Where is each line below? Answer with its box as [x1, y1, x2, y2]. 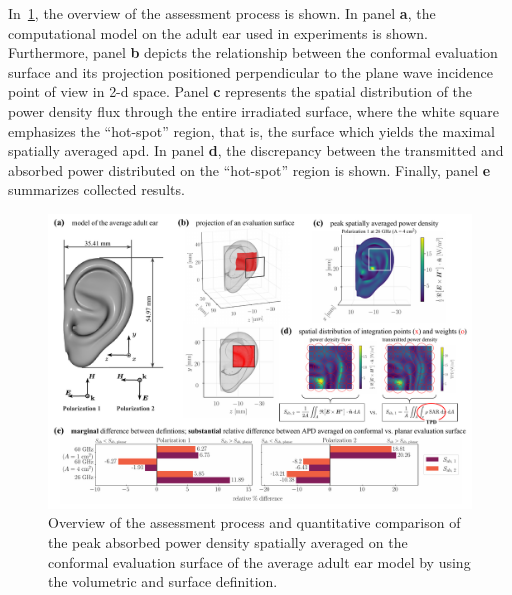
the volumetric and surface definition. [48, 571, 278, 592]
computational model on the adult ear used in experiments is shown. [8, 22, 428, 43]
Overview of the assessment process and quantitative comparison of [48, 512, 461, 533]
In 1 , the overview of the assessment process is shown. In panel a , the [8, 3, 436, 23]
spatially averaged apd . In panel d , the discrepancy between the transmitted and [8, 140, 504, 161]
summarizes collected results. [8, 179, 185, 200]
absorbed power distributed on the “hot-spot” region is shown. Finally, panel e [8, 159, 491, 180]
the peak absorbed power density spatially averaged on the [48, 531, 408, 552]
